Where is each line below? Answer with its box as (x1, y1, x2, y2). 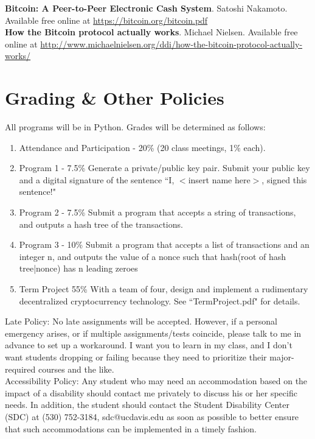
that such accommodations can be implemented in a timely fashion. (5, 422, 257, 435)
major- (269, 351, 294, 363)
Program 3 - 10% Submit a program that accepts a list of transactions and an (19, 238, 310, 251)
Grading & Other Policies (5, 85, 224, 110)
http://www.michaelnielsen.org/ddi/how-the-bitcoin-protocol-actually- (40, 37, 303, 50)
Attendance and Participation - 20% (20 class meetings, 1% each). (19, 141, 266, 153)
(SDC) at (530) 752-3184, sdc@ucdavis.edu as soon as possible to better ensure (5, 410, 299, 423)
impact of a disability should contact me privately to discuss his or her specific (5, 386, 297, 399)
